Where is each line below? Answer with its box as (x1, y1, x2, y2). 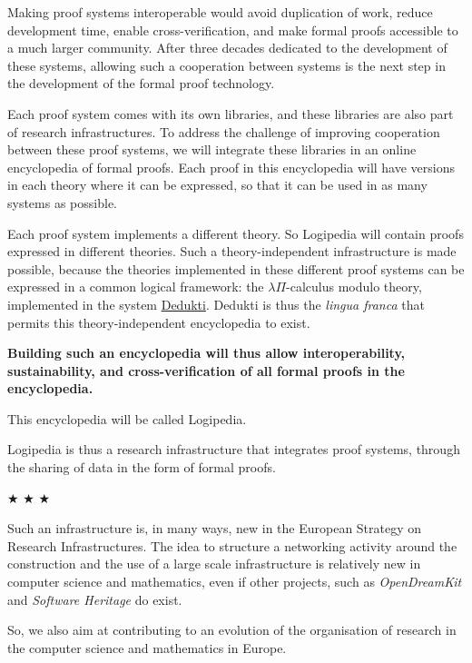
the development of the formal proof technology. (7, 74, 275, 93)
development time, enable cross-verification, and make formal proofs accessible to (7, 20, 458, 39)
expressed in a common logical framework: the (7, 277, 264, 296)
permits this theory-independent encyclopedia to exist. (7, 312, 310, 331)
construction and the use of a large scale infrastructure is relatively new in (7, 554, 421, 573)
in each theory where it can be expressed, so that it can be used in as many (7, 175, 428, 194)
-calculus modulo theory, (286, 277, 422, 296)
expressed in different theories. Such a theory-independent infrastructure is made (7, 242, 457, 261)
